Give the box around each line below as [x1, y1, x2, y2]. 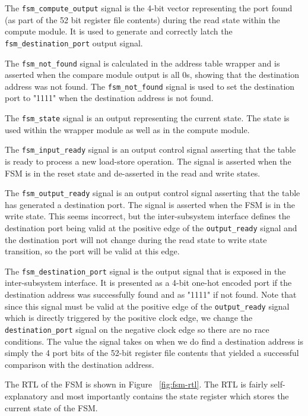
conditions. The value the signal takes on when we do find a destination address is [5, 335, 304, 347]
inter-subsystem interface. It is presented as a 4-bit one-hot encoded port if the [5, 276, 292, 289]
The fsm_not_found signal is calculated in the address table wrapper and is [5, 56, 280, 69]
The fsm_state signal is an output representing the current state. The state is [5, 112, 290, 124]
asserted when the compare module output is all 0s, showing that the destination [5, 68, 299, 81]
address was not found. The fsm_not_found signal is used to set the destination [5, 80, 295, 92]
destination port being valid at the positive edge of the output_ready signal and [5, 221, 297, 234]
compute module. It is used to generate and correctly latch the [5, 25, 233, 37]
